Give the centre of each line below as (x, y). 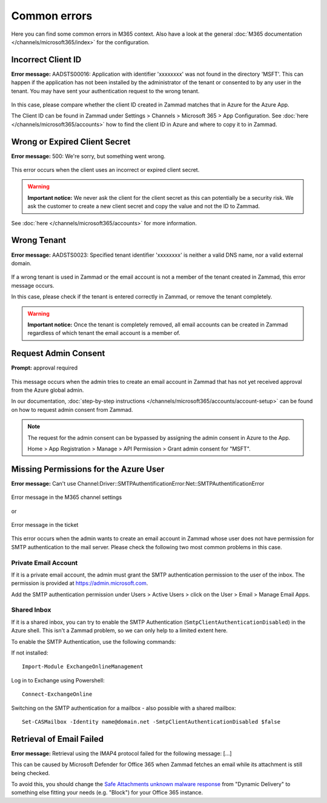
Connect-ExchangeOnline (57, 694)
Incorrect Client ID (46, 60)
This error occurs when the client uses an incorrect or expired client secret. (105, 170)
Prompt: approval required (45, 368)
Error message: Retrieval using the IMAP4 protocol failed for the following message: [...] (122, 753)
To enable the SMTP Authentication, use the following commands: (94, 641)
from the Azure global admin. (48, 390)
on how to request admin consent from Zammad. (72, 409)
